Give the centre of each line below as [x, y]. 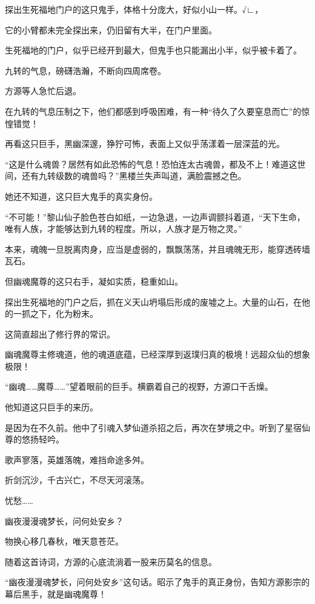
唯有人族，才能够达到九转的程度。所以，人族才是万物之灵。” [124, 229]
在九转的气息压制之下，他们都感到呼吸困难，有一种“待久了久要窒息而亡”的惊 [157, 111]
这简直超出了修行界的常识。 [60, 334]
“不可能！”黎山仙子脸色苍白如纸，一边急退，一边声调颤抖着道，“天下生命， [155, 216]
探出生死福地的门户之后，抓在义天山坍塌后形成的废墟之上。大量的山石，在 [153, 301]
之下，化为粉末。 [64, 314]
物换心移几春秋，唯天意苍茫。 [64, 541]
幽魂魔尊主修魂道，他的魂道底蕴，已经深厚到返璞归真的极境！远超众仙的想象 [157, 354]
